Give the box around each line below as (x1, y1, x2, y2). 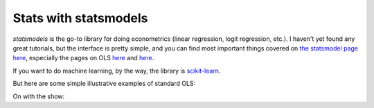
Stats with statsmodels (12, 10, 148, 26)
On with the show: (12, 92, 65, 100)
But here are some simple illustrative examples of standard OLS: (12, 80, 196, 88)
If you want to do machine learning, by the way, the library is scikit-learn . (12, 66, 221, 75)
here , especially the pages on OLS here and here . (12, 54, 154, 62)
